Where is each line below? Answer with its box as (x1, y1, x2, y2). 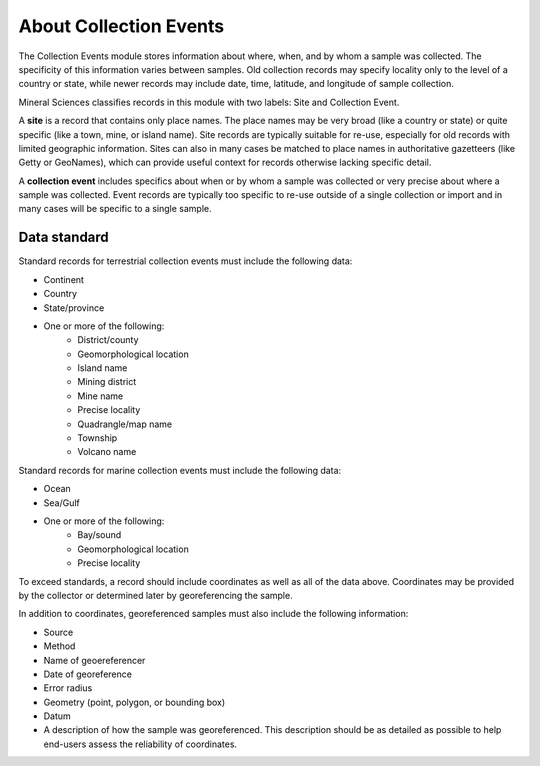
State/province (43, 301, 105, 314)
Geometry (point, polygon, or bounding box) (43, 696, 226, 708)
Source (43, 626, 74, 638)
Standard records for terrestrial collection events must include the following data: (18, 255, 353, 267)
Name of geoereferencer (43, 654, 146, 666)
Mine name (77, 390, 124, 402)
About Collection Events (18, 15, 225, 37)
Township (77, 432, 118, 444)
